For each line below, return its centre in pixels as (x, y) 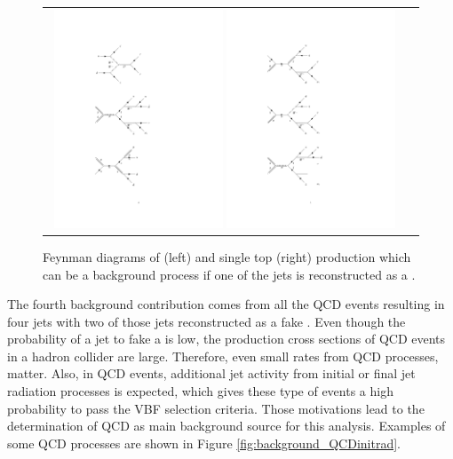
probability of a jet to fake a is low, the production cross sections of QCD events (226, 339)
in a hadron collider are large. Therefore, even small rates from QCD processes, (223, 356)
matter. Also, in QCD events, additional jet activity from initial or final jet (211, 373)
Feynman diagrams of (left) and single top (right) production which (227, 256)
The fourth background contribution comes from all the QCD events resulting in (226, 304)
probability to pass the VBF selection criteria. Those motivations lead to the (216, 408)
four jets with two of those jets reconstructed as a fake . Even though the (207, 321)
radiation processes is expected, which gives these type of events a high (200, 391)
